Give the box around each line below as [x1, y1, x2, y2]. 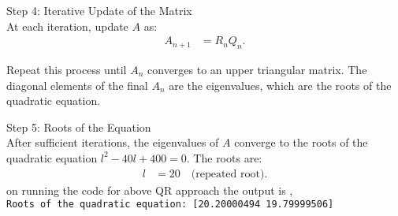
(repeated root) [191, 168, 265, 180]
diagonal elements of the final [6, 76, 148, 93]
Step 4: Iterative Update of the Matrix [6, 2, 192, 18]
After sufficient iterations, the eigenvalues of [6, 134, 219, 151]
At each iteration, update [6, 17, 128, 34]
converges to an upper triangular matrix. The [147, 61, 367, 78]
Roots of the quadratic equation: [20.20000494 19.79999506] [6, 199, 334, 210]
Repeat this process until [6, 61, 127, 78]
